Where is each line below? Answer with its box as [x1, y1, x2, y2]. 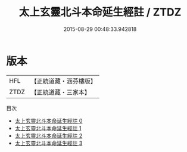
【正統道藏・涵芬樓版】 [30, 77, 97, 85]
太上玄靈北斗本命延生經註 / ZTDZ [18, 5, 182, 19]
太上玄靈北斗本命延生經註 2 [14, 132, 83, 139]
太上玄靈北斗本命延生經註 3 [14, 139, 83, 147]
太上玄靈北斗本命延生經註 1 [14, 125, 82, 132]
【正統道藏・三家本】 [30, 88, 91, 96]
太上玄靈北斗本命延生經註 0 [14, 117, 83, 124]
